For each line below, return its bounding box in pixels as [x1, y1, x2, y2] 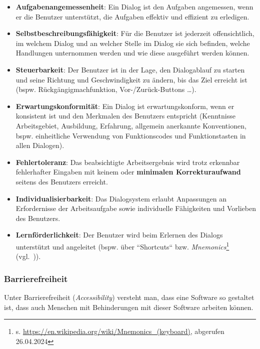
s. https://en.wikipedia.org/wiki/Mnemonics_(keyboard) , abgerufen [15, 326, 224, 336]
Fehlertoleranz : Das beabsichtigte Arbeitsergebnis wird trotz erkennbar [15, 156, 240, 167]
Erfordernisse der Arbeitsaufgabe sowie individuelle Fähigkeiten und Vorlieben [15, 203, 256, 213]
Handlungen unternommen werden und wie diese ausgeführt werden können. [15, 47, 249, 58]
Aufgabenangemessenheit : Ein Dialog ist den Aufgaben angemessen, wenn [15, 1, 253, 11]
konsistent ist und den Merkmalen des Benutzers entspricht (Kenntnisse [15, 110, 235, 121]
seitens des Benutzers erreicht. [15, 176, 108, 186]
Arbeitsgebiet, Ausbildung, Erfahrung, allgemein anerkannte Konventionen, [15, 120, 246, 130]
